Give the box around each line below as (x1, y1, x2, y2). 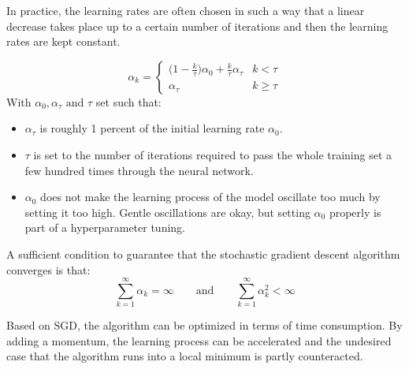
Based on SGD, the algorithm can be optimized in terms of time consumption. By (6, 317, 403, 334)
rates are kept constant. (6, 33, 121, 50)
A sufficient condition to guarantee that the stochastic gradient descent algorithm (6, 245, 400, 262)
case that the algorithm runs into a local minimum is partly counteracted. (6, 348, 363, 364)
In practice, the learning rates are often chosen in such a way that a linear (6, 2, 365, 18)
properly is (329, 203, 381, 220)
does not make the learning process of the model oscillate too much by (40, 188, 381, 205)
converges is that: (6, 261, 91, 278)
